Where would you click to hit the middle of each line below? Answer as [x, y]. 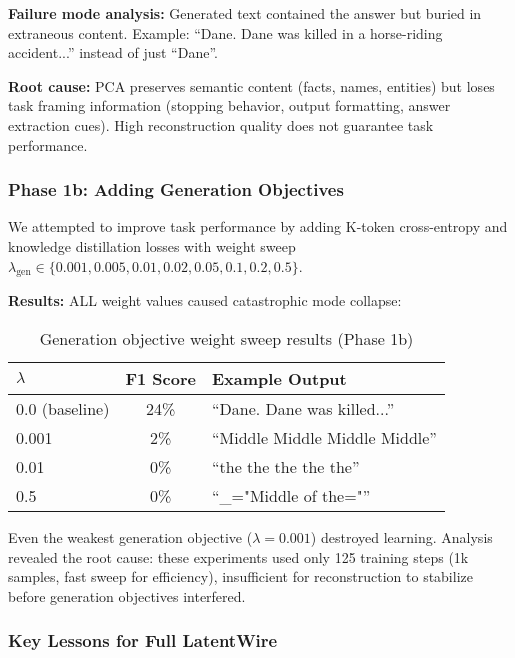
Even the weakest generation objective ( [130, 536]
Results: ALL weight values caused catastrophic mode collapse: [205, 300]
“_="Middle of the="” [291, 495]
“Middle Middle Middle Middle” [324, 437]
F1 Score [160, 378]
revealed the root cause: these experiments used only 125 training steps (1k [238, 556]
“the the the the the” [285, 466]
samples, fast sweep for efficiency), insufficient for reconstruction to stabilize [240, 576]
